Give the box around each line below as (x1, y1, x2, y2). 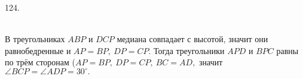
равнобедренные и (5, 44, 71, 56)
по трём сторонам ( (5, 56, 75, 68)
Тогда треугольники (154, 44, 225, 56)
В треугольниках (5, 33, 65, 45)
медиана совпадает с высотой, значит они (117, 33, 268, 45)
